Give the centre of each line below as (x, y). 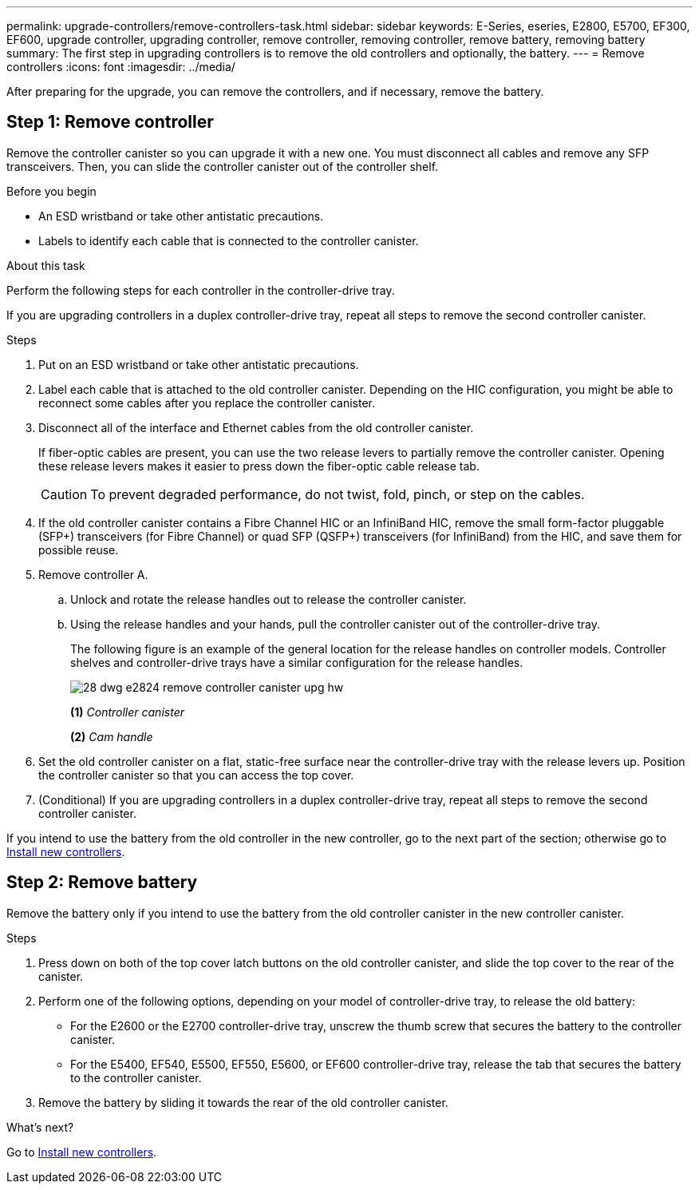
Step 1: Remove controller (110, 122)
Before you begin (51, 191)
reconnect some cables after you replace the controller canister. (207, 403)
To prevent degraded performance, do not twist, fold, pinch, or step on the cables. (338, 494)
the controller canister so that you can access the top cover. (196, 775)
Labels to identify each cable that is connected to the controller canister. (229, 240)
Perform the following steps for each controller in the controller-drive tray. (201, 290)
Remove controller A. (93, 574)
